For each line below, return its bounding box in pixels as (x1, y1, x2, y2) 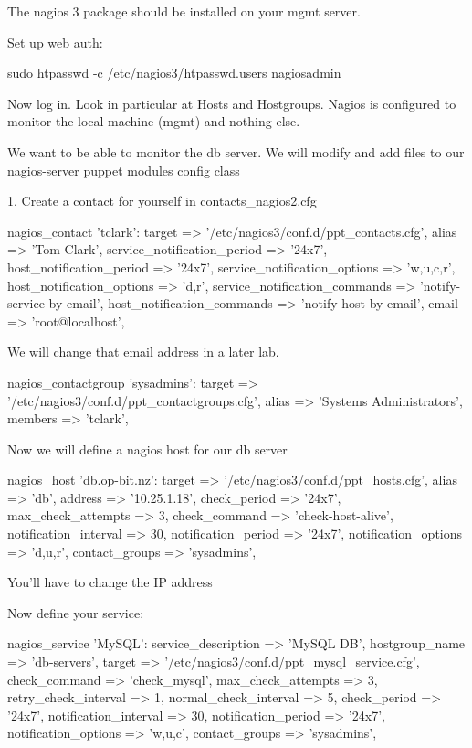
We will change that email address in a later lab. (7, 342, 279, 361)
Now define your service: (7, 603, 144, 622)
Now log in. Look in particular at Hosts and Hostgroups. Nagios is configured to (7, 93, 456, 112)
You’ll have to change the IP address (7, 572, 213, 592)
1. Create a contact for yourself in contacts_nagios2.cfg (7, 191, 317, 210)
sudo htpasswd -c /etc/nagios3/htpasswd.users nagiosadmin (7, 63, 341, 82)
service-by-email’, (7, 294, 104, 313)
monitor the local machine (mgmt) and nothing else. (7, 112, 300, 131)
